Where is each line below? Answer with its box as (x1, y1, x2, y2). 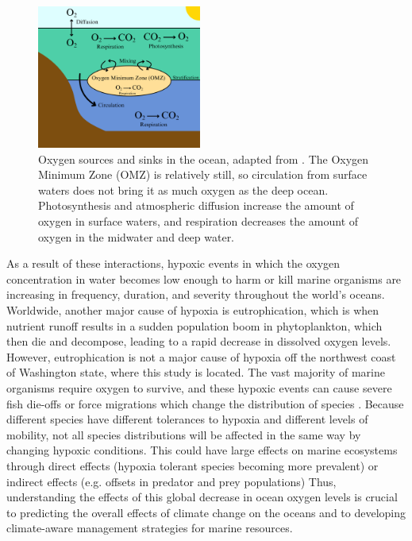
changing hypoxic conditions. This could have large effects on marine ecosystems (6, 442, 398, 458)
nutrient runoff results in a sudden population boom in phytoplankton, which (6, 317, 383, 334)
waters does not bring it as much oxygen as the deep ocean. (38, 181, 329, 198)
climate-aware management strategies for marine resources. (6, 520, 293, 536)
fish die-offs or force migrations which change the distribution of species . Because (6, 395, 404, 412)
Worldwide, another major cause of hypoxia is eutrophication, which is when (6, 302, 379, 318)
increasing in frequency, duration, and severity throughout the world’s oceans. (6, 286, 385, 303)
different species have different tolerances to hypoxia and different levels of (6, 411, 368, 427)
